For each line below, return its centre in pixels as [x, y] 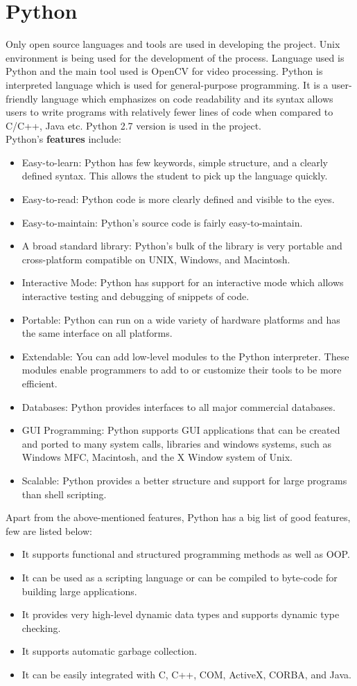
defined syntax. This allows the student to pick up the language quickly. [175, 176]
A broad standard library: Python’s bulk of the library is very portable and [182, 246]
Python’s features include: [63, 139]
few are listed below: [49, 530]
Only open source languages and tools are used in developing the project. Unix [173, 44]
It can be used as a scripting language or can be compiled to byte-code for [180, 577]
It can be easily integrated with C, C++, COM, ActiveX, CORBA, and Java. [186, 674]
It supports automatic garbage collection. [110, 651]
